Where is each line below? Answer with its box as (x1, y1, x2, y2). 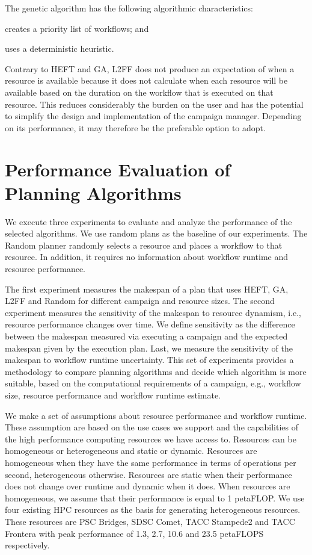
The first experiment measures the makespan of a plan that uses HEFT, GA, (5, 282, 289, 295)
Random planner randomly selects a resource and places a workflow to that (5, 238, 283, 251)
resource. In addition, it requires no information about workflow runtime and (5, 250, 289, 263)
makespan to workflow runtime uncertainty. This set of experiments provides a (5, 353, 294, 366)
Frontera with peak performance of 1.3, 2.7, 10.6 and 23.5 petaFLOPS (5, 527, 264, 539)
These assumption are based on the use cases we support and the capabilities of (5, 421, 298, 433)
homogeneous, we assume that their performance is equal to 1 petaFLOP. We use (5, 491, 305, 504)
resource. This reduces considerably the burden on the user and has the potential (5, 98, 304, 110)
